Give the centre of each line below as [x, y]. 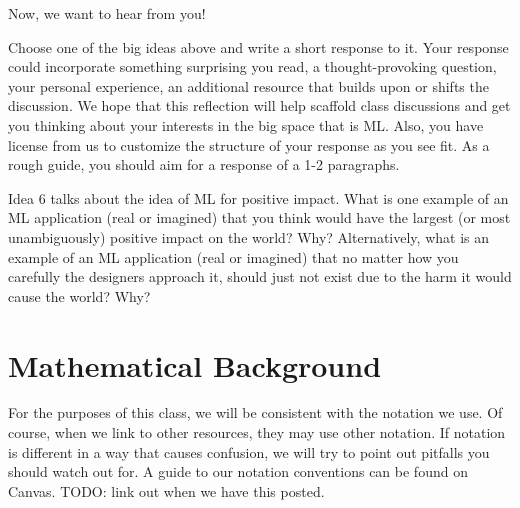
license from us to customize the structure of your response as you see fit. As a [249, 144]
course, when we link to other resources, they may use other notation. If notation [257, 432]
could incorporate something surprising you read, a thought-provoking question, [252, 66]
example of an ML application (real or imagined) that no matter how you [233, 256]
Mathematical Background [195, 364]
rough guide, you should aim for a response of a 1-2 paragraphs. [204, 164]
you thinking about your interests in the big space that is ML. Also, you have [246, 124]
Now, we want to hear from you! [107, 13]
